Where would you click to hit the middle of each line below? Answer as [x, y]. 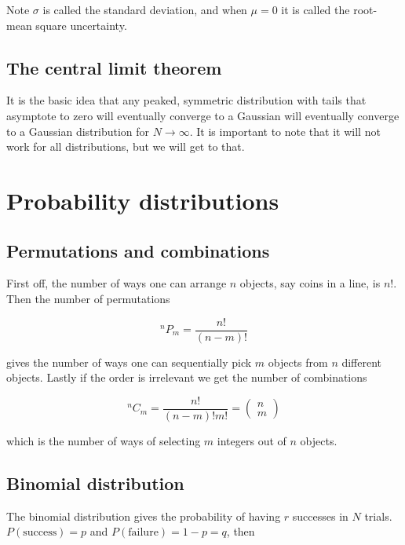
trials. [378, 516]
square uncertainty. [81, 25]
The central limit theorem [114, 67]
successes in [320, 516]
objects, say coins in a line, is [310, 283]
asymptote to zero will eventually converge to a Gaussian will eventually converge [203, 115]
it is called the [316, 9]
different [362, 362]
